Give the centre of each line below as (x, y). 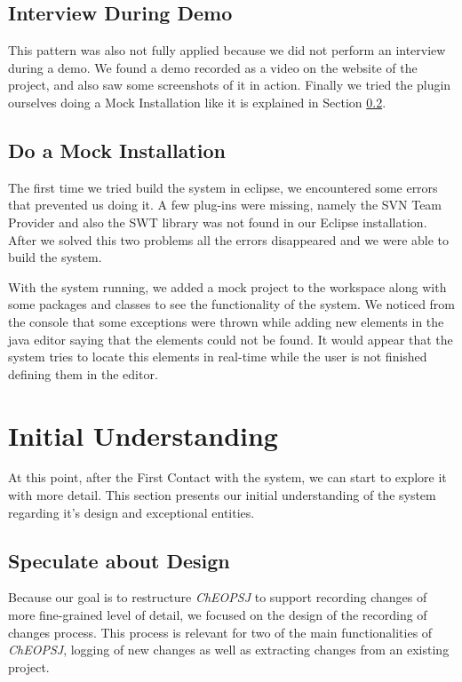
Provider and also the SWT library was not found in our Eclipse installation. (218, 222)
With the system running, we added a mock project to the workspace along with (227, 286)
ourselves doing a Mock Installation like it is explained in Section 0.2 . (197, 102)
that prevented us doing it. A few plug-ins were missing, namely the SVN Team (225, 205)
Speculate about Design (119, 560)
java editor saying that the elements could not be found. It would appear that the (231, 339)
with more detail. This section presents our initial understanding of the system (222, 495)
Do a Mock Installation (117, 150)
